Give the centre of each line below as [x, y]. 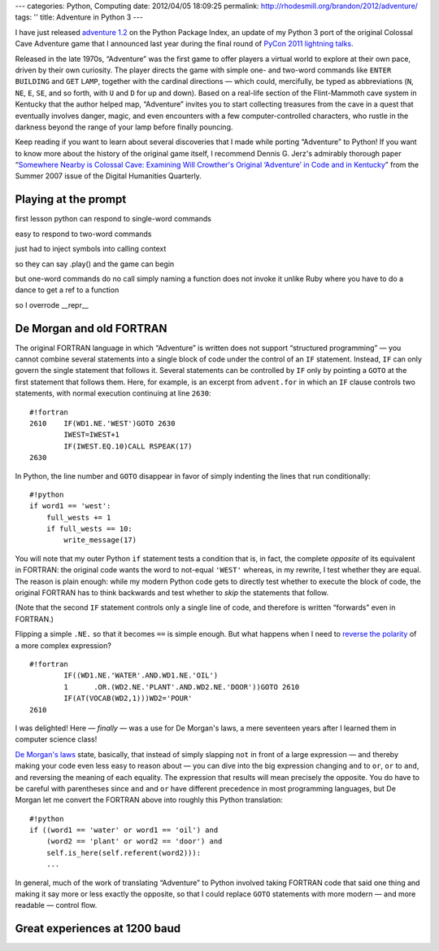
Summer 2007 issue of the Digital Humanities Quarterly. [109, 176]
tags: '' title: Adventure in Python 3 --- [79, 17]
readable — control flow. [56, 905]
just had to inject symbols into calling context [91, 249]
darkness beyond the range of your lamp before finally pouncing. [124, 127]
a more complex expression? [63, 645]
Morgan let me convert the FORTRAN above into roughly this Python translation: [149, 800]
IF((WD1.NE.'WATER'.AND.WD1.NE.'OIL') [141, 675]
